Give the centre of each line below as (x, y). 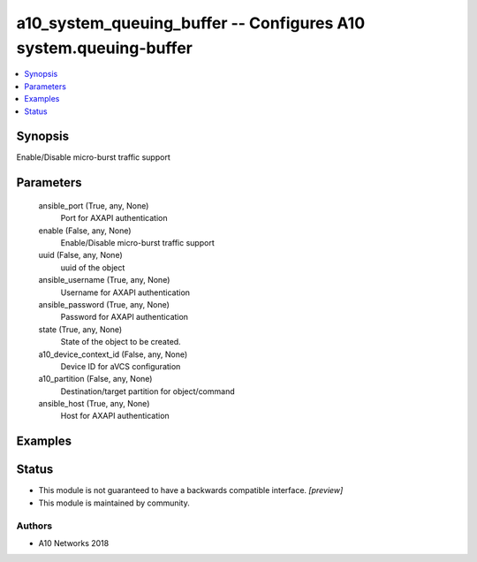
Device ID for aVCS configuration (121, 366)
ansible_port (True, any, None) (94, 205)
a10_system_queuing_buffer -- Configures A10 (191, 23)
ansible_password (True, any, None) (104, 304)
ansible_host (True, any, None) (94, 404)
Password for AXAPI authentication (125, 317)
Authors (34, 526)
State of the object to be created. (121, 342)
